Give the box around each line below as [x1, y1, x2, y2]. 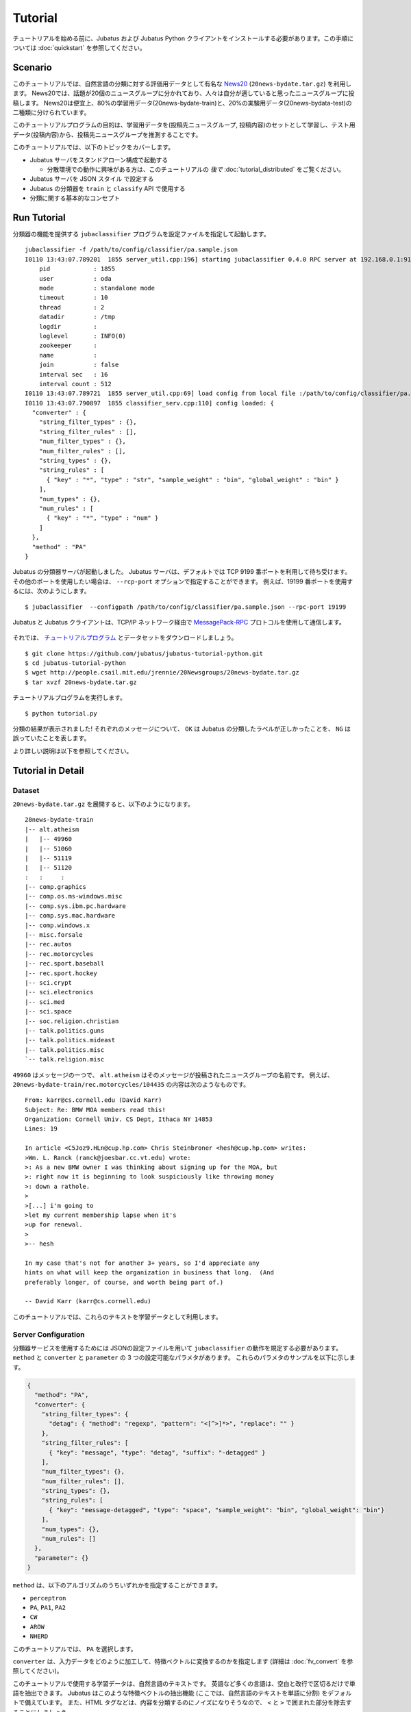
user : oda [38, 275, 112, 282]
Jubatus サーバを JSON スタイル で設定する [29, 175, 154, 183]
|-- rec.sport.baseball [25, 959, 105, 968]
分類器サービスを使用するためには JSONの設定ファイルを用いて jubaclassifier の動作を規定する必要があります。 [12, 1344, 342, 1352]
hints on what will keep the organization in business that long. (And [25, 1269, 274, 1276]
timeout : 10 [38, 294, 108, 301]
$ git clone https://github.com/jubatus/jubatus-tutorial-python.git [25, 649, 264, 657]
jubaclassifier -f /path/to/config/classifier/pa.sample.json [25, 246, 238, 253]
